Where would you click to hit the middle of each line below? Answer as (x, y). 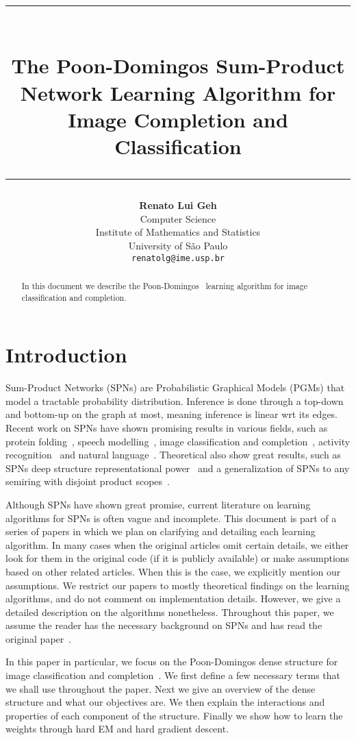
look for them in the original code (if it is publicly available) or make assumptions (178, 558)
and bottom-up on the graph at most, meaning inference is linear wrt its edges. (172, 414)
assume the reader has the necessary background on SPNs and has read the (164, 625)
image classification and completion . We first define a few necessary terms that (173, 675)
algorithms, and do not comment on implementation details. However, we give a (173, 599)
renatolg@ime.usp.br (178, 258)
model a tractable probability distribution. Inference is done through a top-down (175, 400)
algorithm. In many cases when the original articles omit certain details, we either (177, 544)
